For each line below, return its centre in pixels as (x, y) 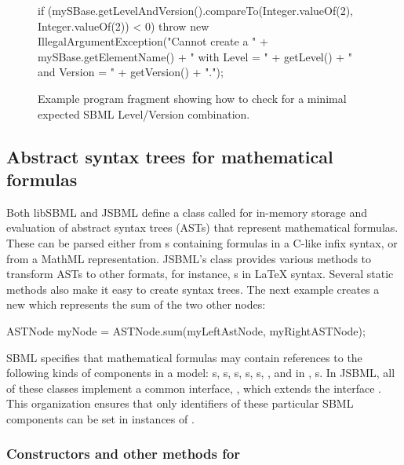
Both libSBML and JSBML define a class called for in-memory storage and (187, 212)
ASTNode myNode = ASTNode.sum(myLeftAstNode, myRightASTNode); (186, 330)
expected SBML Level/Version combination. (144, 114)
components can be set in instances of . (100, 418)
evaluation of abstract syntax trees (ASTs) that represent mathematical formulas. (202, 227)
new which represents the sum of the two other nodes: (136, 304)
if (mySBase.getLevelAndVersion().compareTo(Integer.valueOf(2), (196, 10)
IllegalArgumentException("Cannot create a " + (153, 41)
